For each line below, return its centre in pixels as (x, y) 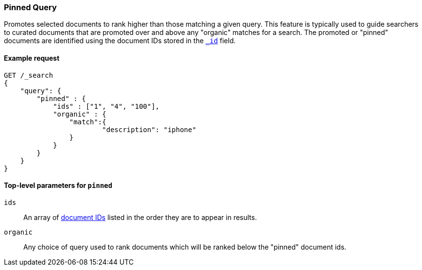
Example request (32, 58)
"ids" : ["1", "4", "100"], (106, 106)
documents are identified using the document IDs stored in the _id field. (120, 41)
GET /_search (29, 75)
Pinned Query (30, 7)
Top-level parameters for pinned (58, 186)
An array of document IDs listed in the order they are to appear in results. (140, 217)
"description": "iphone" (149, 129)
